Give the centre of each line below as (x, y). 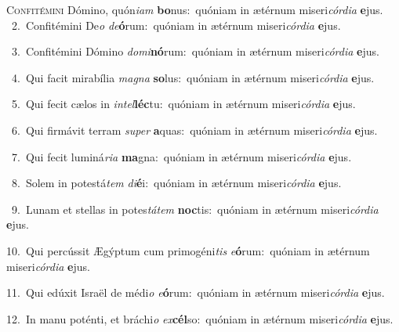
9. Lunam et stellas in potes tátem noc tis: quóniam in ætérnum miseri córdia (195, 209)
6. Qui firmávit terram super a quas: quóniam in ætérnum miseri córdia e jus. (194, 130)
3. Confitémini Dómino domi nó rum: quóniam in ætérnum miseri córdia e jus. (195, 51)
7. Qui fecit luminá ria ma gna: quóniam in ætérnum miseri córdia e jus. (181, 156)
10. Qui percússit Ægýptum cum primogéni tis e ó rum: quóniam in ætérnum (188, 250)
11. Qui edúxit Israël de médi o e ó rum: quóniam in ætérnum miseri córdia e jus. (196, 292)
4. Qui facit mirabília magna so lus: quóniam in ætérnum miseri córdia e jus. (193, 77)
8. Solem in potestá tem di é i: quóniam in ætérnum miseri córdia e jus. (176, 183)
